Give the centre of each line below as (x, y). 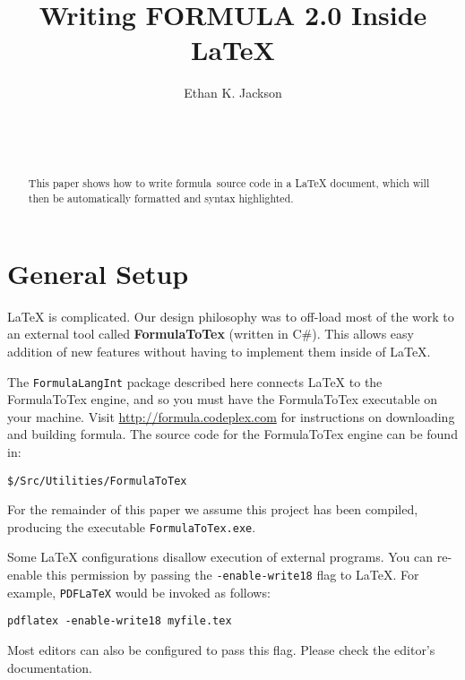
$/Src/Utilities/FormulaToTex (97, 481)
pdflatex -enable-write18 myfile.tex (120, 621)
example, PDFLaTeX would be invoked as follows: (139, 592)
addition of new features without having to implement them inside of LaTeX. (219, 351)
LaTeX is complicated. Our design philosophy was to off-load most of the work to (231, 316)
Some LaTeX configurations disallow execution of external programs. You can (220, 557)
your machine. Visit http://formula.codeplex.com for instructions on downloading (231, 416)
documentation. (50, 667)
